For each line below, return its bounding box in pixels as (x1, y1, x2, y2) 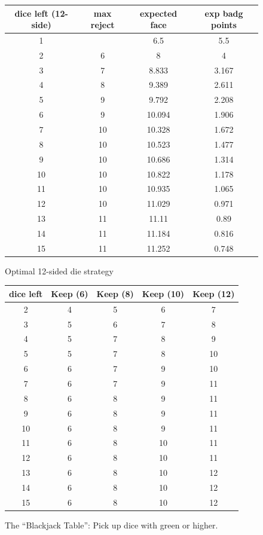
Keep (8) (96, 287, 134, 299)
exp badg (204, 7, 243, 19)
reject (90, 19, 115, 31)
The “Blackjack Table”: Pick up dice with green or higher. (5, 518, 218, 531)
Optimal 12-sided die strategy (5, 264, 114, 277)
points (210, 19, 237, 31)
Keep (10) (142, 287, 185, 299)
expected (139, 7, 178, 19)
